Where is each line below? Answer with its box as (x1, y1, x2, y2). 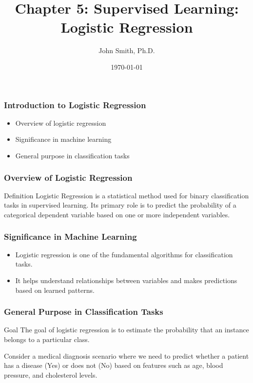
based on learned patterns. (15, 285, 95, 295)
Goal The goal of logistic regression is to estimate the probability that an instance (4, 325, 249, 335)
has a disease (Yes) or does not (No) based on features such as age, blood (4, 360, 223, 370)
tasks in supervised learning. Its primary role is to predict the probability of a (4, 200, 236, 210)
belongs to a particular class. (4, 334, 90, 344)
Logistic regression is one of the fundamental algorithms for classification (15, 249, 233, 259)
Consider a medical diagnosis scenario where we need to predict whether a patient (4, 350, 249, 361)
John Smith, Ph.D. (98, 45, 155, 56)
